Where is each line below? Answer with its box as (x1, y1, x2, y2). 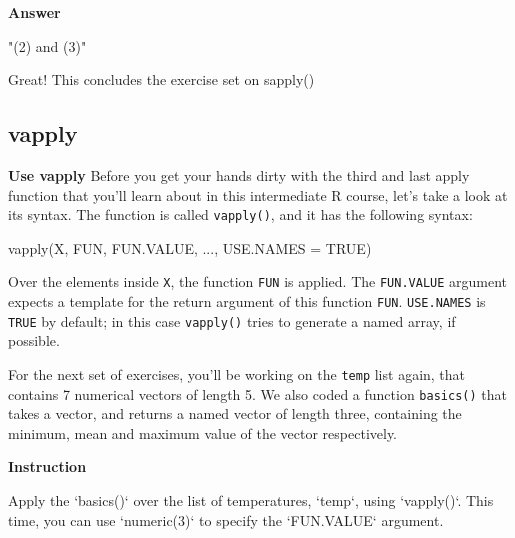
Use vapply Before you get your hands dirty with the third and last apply (8, 164, 470, 185)
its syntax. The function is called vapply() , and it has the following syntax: (8, 204, 473, 225)
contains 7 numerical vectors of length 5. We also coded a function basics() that (8, 383, 507, 404)
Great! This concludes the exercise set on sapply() (8, 69, 315, 90)
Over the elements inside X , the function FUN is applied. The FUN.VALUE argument (8, 271, 508, 292)
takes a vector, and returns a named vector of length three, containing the (8, 403, 462, 424)
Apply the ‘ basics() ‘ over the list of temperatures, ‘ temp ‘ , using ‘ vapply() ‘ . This (8, 490, 494, 511)
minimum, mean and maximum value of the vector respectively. (8, 422, 398, 443)
